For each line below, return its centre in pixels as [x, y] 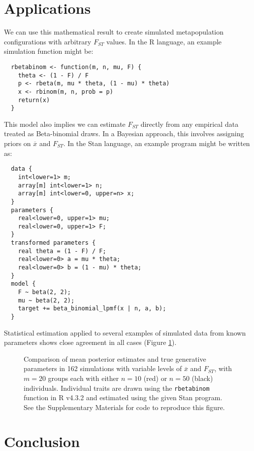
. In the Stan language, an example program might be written [157, 143]
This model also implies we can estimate [65, 124]
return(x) [34, 100]
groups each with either [83, 378]
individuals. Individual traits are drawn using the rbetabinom [117, 388]
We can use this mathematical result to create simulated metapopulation [114, 32]
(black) [202, 378]
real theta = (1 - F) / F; [62, 251]
